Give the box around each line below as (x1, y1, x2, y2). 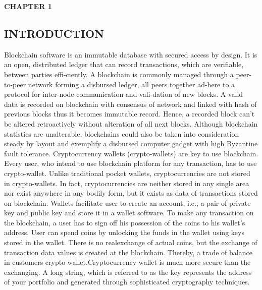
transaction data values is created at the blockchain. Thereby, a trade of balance (4, 247, 252, 257)
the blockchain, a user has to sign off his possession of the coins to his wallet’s (4, 217, 245, 227)
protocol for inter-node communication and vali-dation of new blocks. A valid (4, 89, 243, 99)
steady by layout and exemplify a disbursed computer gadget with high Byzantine (4, 138, 258, 149)
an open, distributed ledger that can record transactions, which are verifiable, (4, 59, 244, 70)
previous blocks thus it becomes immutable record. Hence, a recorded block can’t (4, 108, 255, 119)
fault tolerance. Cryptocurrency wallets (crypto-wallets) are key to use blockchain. (4, 148, 258, 158)
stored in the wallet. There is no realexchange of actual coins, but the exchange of (4, 237, 257, 248)
